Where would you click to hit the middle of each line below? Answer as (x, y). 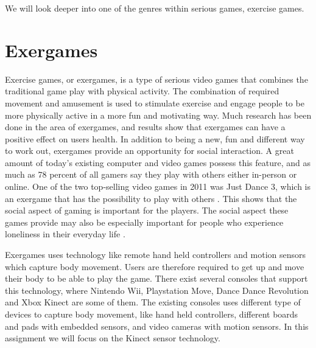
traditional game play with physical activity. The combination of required (142, 91)
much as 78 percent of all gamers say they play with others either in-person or (151, 174)
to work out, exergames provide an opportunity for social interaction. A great (149, 151)
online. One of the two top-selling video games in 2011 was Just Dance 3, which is (158, 186)
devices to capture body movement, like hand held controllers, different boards (152, 314)
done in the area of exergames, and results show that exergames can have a (145, 127)
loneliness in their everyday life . (65, 234)
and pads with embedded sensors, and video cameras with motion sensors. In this (157, 326)
